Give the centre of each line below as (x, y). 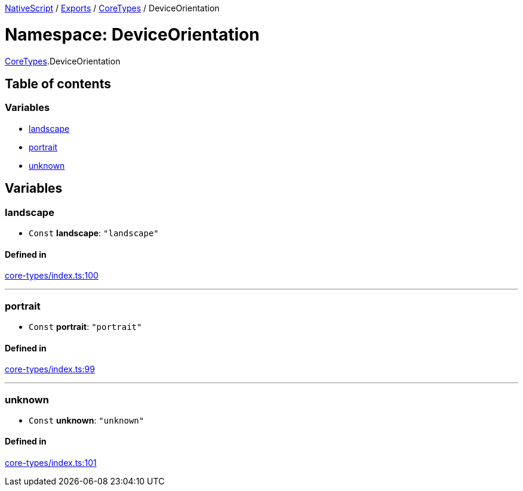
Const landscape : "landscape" (94, 233)
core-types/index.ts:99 (50, 369)
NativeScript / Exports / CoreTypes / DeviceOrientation (112, 8)
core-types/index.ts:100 (52, 276)
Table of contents (58, 84)
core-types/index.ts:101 (51, 463)
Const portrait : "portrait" (85, 326)
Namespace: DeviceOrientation (132, 34)
